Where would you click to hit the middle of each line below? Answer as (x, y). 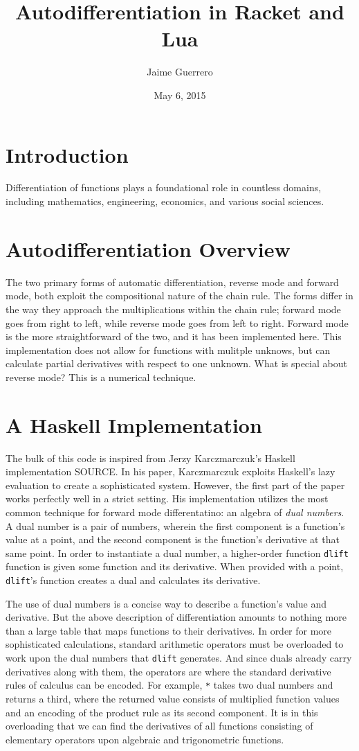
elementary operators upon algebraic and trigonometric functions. (145, 739)
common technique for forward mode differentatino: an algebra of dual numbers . (175, 512)
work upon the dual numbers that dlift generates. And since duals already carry (179, 658)
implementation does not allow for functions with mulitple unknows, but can (168, 350)
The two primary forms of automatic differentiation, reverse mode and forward (172, 282)
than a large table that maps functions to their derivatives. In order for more (169, 630)
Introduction (67, 154)
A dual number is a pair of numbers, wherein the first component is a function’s (175, 525)
